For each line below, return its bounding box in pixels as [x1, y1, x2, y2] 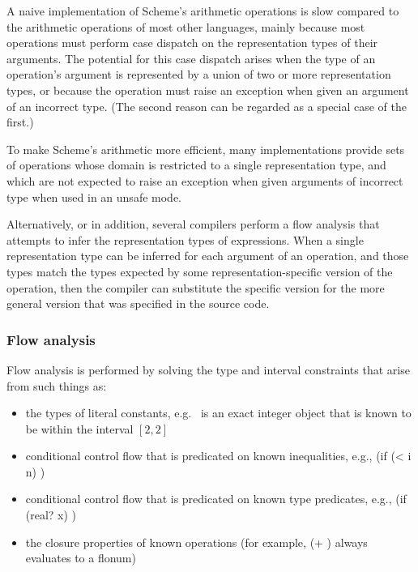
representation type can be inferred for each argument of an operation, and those [6, 247, 409, 264]
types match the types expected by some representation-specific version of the [6, 263, 393, 280]
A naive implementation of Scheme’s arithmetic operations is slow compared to [6, 2, 399, 19]
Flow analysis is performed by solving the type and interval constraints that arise [6, 361, 410, 378]
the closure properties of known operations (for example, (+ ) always [25, 533, 368, 550]
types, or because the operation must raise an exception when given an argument [6, 81, 409, 98]
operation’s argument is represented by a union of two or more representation [6, 66, 391, 83]
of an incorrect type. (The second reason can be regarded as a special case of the [6, 97, 407, 114]
